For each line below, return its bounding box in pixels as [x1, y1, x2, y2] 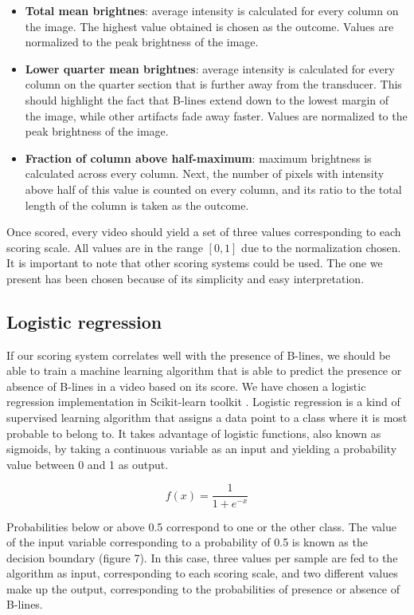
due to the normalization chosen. [241, 239, 401, 255]
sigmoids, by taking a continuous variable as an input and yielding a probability [6, 440, 397, 457]
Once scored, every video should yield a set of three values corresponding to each [6, 223, 401, 240]
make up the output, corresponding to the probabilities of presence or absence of [6, 580, 400, 597]
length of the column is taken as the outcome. [25, 196, 249, 213]
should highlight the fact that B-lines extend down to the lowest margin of [25, 91, 389, 108]
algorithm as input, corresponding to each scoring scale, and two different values [6, 565, 398, 581]
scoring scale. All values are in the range [6, 239, 203, 255]
